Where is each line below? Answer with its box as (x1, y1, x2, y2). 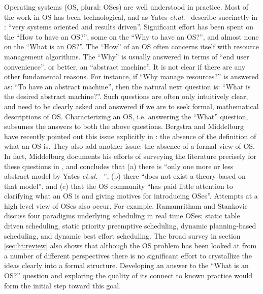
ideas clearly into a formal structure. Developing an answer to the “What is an (4, 260, 249, 271)
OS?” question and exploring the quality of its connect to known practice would (4, 270, 253, 281)
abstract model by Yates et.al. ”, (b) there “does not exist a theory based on (4, 171, 246, 181)
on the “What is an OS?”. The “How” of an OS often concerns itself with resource (4, 41, 259, 52)
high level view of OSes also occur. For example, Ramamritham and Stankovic (4, 200, 248, 211)
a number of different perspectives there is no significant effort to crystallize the (4, 250, 252, 260)
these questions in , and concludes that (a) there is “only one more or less (4, 160, 234, 171)
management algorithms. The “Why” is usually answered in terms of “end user (4, 51, 249, 61)
